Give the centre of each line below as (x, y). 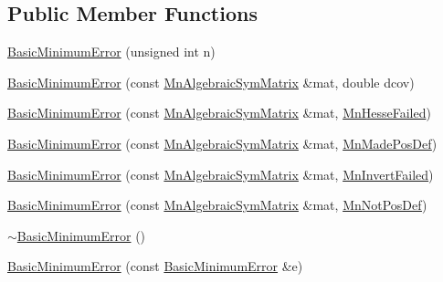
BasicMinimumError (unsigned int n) (111, 52)
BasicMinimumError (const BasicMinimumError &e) (155, 266)
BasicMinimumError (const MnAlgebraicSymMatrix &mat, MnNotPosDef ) (217, 205)
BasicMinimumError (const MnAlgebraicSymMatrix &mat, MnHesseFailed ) (219, 113)
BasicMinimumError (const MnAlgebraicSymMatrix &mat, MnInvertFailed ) (221, 174)
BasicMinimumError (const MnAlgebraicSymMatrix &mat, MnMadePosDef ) (222, 143)
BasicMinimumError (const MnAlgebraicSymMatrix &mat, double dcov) (211, 82)
